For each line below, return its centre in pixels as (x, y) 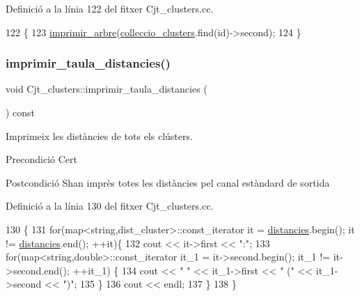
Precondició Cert (41, 159)
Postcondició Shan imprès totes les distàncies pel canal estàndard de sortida (168, 182)
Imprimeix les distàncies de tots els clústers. (99, 135)
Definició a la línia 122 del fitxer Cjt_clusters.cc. (110, 8)
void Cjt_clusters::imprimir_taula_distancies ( (107, 89)
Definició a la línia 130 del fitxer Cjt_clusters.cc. (110, 206)
